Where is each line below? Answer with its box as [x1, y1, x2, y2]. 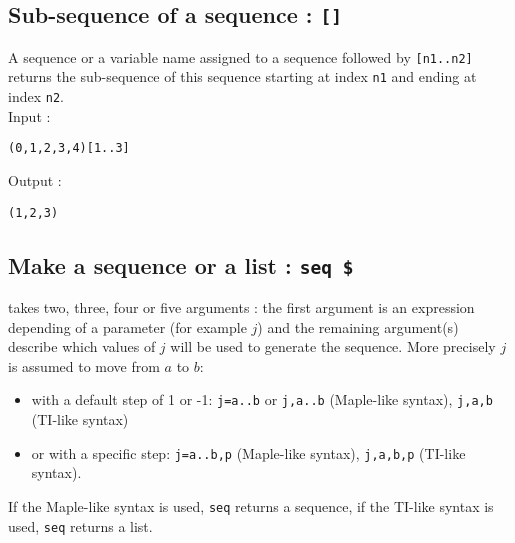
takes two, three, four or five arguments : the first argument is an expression [8, 297, 475, 318]
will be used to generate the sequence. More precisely [170, 336, 496, 357]
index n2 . [8, 86, 64, 107]
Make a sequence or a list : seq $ [8, 249, 354, 280]
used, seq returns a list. [8, 515, 153, 536]
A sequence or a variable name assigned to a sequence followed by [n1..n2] [8, 46, 473, 67]
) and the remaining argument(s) [257, 316, 459, 337]
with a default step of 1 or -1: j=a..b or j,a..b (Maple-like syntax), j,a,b [31, 389, 493, 410]
